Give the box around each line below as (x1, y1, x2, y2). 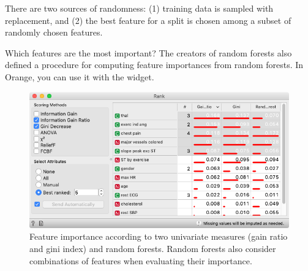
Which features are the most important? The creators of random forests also (5, 46, 292, 59)
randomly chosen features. (5, 26, 103, 39)
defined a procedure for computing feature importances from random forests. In (5, 58, 304, 71)
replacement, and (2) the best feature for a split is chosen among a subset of (5, 13, 291, 26)
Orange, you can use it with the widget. (5, 70, 154, 83)
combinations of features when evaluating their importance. (29, 254, 252, 267)
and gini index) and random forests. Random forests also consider (29, 242, 276, 254)
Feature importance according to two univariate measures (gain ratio (29, 230, 288, 243)
